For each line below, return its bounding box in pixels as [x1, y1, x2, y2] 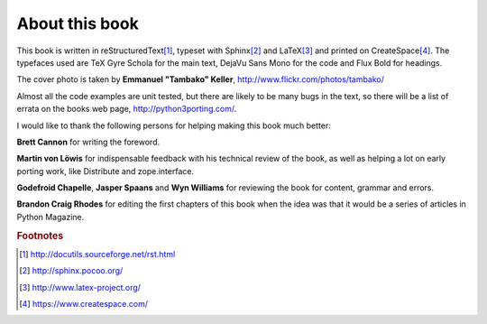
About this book [16, 14, 139, 33]
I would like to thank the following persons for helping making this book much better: [16, 120, 331, 131]
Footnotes [16, 229, 64, 242]
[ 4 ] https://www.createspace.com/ [19, 299, 149, 310]
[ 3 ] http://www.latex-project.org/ [19, 282, 142, 292]
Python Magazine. [16, 211, 85, 222]
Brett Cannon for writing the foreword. [16, 136, 161, 147]
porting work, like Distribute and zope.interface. [16, 165, 194, 176]
